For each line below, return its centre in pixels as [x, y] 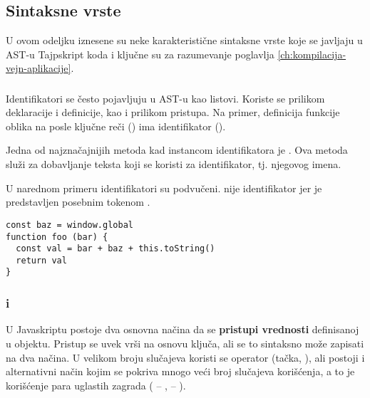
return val [41, 260]
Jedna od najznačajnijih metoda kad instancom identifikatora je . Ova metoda [177, 150]
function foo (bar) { [57, 237]
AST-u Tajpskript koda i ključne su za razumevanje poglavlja [140, 54]
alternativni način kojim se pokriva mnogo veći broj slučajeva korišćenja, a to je [180, 371]
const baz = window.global [70, 225]
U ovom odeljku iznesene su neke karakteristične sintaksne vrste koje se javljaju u [184, 40]
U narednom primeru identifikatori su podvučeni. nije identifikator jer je [164, 188]
